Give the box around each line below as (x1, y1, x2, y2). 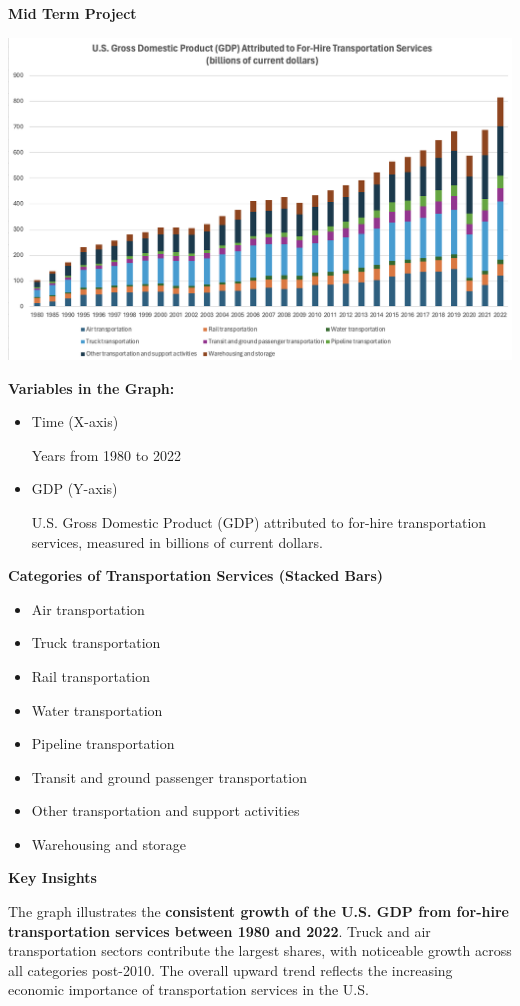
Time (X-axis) (31, 411, 119, 432)
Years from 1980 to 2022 (31, 444, 181, 465)
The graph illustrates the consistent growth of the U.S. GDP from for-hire (8, 901, 509, 922)
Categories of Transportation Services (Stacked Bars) (8, 565, 384, 586)
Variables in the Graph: (8, 377, 175, 398)
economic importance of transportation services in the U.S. (8, 979, 369, 1000)
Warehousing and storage (31, 833, 187, 854)
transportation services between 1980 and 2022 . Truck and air (8, 920, 431, 941)
